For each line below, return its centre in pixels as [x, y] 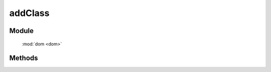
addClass [29, 13]
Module [21, 31]
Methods [24, 58]
